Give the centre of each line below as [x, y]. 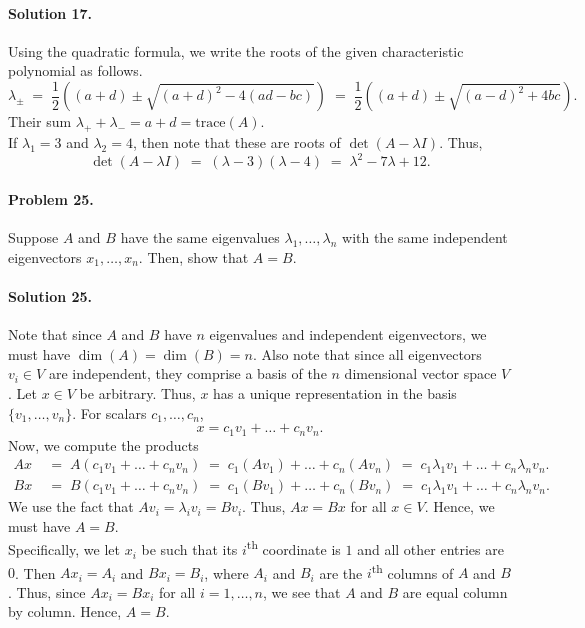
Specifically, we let [64, 549]
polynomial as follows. [75, 70]
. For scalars [109, 412]
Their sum [40, 121]
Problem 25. [51, 198]
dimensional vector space [420, 373]
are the [341, 572]
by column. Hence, [65, 611]
